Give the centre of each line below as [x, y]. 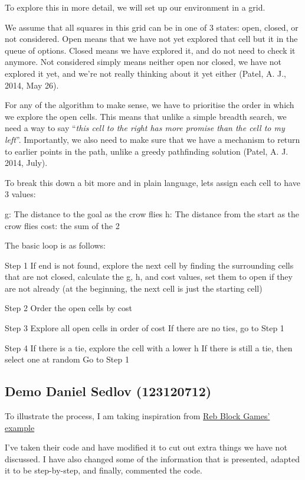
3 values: [20, 194]
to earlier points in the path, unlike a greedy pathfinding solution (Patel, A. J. [147, 151]
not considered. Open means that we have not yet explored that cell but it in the [151, 39]
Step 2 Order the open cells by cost [69, 308]
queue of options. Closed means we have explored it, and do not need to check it [150, 50]
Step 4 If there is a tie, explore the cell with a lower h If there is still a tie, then [149, 347]
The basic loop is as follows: [55, 245]
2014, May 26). [32, 85]
